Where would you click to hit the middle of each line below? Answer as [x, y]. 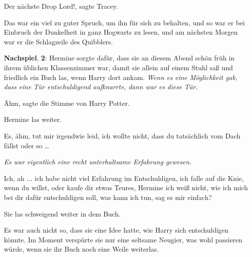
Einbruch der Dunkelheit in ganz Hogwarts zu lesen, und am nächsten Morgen [121, 32]
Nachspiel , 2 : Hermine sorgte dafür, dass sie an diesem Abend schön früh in [119, 58]
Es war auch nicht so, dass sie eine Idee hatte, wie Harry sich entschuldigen [116, 230]
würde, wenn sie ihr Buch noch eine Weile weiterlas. [81, 249]
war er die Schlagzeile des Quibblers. [58, 41]
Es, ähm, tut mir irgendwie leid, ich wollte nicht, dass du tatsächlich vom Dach [122, 135]
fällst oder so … [27, 145]
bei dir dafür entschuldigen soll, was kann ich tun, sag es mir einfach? [108, 197]
